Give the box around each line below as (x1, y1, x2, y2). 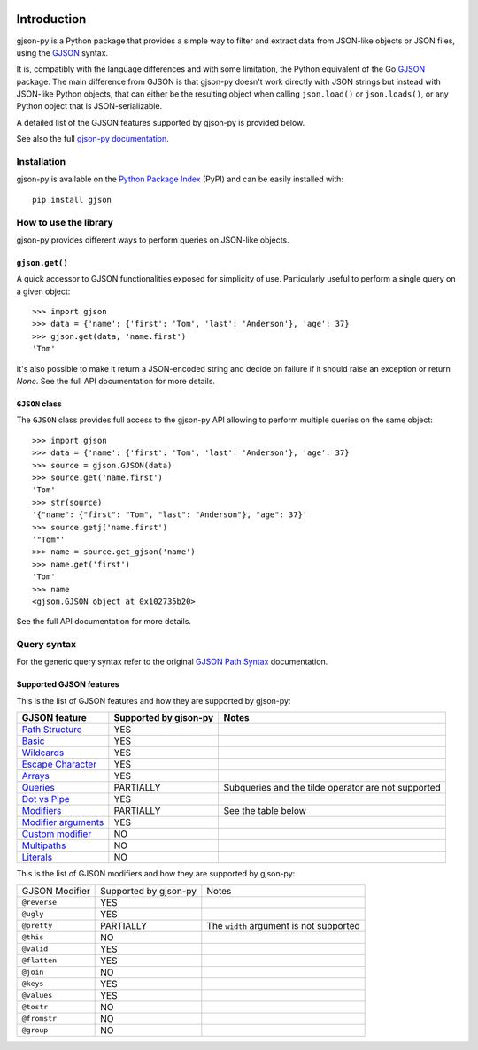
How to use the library (16, 216, 114, 228)
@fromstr (21, 1014, 58, 1023)
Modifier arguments (21, 816, 104, 829)
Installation (16, 156, 66, 168)
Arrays (21, 770, 50, 783)
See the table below (223, 805, 307, 817)
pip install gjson (32, 195, 112, 205)
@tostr (21, 1002, 49, 1012)
